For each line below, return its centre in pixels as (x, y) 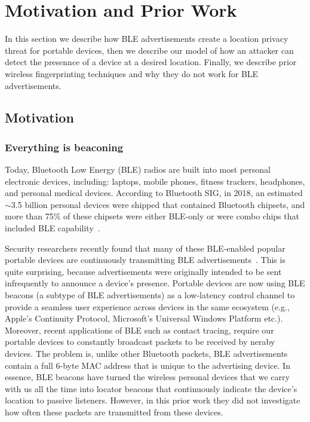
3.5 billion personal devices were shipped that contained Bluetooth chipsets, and (158, 204)
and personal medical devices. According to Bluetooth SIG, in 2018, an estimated (154, 193)
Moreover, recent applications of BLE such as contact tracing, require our (139, 330)
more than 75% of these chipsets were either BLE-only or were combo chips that (152, 216)
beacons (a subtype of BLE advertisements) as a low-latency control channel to (150, 295)
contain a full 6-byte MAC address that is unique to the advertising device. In (148, 365)
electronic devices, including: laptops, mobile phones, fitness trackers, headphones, (155, 181)
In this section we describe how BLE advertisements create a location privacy (147, 39)
